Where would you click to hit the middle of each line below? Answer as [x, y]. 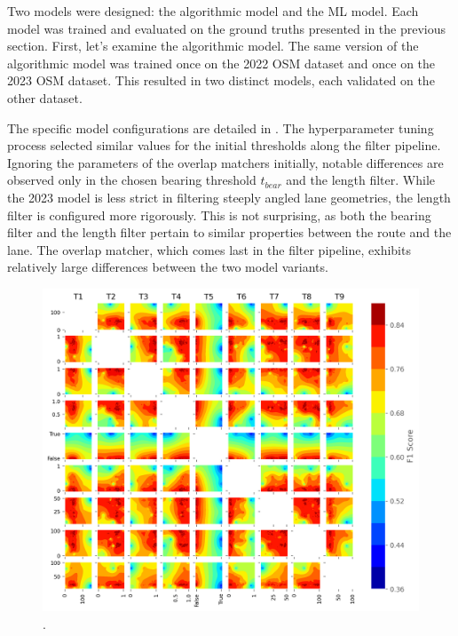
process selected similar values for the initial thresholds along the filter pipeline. [224, 145]
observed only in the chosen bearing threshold [132, 180]
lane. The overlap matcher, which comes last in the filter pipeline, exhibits [209, 249]
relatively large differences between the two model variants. [168, 267]
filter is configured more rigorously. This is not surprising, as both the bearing [219, 215]
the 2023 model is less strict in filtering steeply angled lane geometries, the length [229, 197]
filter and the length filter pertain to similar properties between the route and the [229, 232]
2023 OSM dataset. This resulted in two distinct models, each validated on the [221, 80]
